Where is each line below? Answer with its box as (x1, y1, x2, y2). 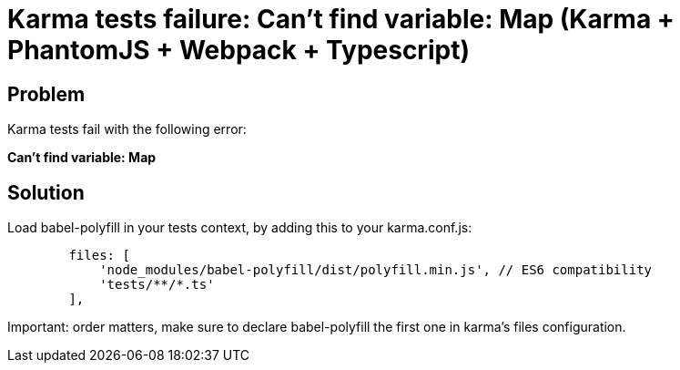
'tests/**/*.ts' (99, 277, 215, 293)
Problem (7, 82, 86, 106)
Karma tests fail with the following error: (7, 121, 247, 138)
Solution (7, 180, 85, 204)
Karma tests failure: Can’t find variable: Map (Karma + (7, 4, 675, 35)
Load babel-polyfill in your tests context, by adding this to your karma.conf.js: (7, 220, 472, 236)
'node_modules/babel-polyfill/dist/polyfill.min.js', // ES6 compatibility (99, 262, 653, 278)
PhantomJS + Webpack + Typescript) (7, 35, 470, 66)
